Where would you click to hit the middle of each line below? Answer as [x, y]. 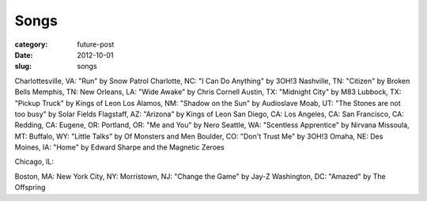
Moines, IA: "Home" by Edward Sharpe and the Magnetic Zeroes [119, 147]
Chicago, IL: [34, 161]
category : [31, 44]
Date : [24, 55]
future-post [96, 44]
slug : [23, 66]
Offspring [30, 188]
